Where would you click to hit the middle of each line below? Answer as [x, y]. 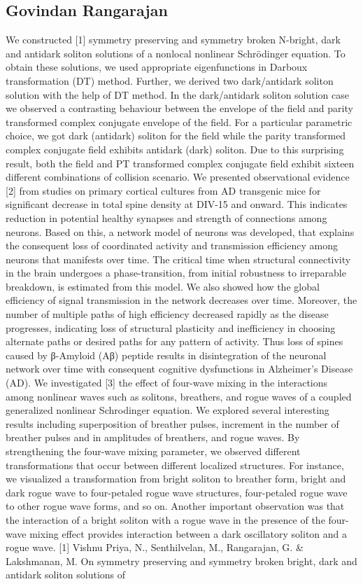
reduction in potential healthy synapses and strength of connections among [166, 217]
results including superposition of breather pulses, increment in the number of [172, 423]
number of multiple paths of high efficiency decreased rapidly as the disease [167, 314]
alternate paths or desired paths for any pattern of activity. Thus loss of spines [175, 341]
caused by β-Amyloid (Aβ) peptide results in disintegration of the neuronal [166, 355]
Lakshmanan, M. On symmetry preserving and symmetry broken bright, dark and [181, 561]
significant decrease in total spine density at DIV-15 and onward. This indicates [177, 204]
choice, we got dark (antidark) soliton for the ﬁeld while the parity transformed [176, 135]
